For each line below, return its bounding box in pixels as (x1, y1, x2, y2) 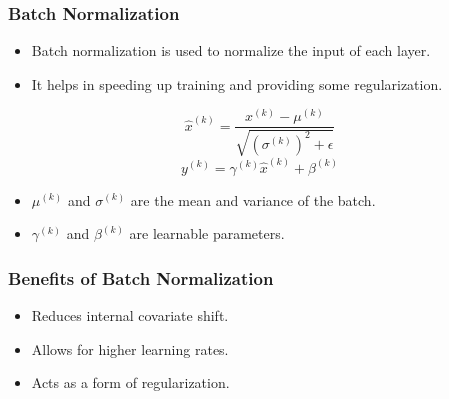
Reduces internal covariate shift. (31, 304, 229, 325)
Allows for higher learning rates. (31, 338, 229, 359)
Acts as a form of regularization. (31, 372, 230, 393)
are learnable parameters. (129, 223, 285, 244)
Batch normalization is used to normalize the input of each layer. (31, 40, 431, 61)
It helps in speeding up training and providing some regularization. (31, 73, 443, 94)
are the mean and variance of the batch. (130, 189, 376, 210)
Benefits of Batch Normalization (8, 265, 274, 290)
